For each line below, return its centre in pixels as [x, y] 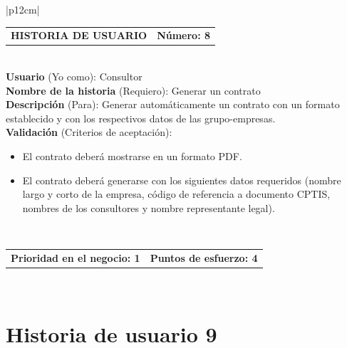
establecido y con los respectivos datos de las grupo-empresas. [141, 118]
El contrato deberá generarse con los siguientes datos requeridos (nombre [182, 180]
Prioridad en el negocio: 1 [76, 257]
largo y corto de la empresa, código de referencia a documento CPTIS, [176, 194]
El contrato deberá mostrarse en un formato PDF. [132, 156]
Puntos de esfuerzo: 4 [204, 257]
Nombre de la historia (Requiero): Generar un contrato [133, 90]
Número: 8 [184, 35]
